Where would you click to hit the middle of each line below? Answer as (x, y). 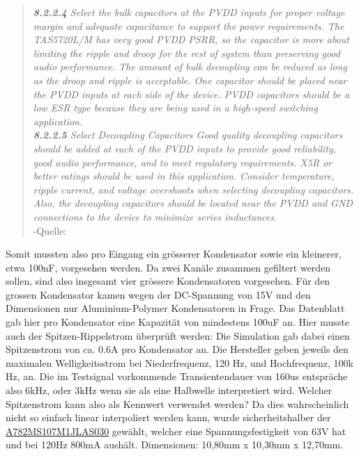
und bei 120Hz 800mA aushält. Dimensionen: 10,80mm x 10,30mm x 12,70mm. (175, 445)
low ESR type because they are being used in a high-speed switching (175, 108)
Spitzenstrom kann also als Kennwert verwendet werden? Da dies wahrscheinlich (177, 403)
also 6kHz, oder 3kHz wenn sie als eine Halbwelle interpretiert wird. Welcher (169, 390)
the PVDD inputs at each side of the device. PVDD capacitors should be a (191, 94)
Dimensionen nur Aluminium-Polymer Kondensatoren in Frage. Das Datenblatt (175, 308)
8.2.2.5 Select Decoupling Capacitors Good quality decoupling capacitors (188, 135)
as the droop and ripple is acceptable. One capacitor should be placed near (190, 80)
